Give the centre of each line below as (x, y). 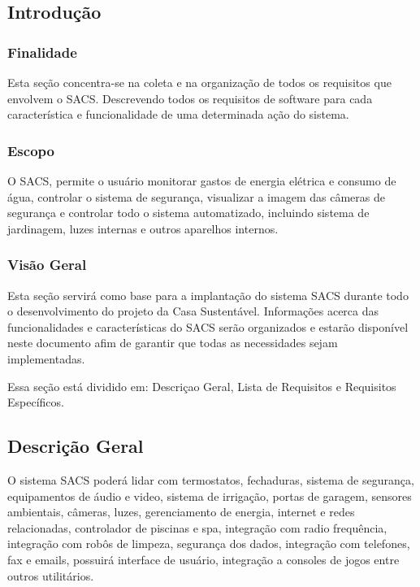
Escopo (31, 150)
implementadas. (46, 358)
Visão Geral (47, 265)
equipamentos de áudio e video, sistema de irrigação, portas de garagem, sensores (210, 496)
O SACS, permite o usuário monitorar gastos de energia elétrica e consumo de (202, 180)
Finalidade (42, 52)
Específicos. (36, 402)
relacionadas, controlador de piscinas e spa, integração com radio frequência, (197, 527)
